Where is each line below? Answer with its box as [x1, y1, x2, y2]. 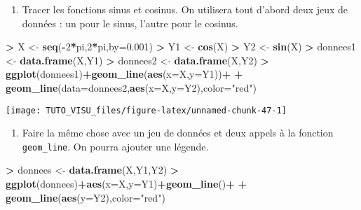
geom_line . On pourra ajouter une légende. [22, 139, 209, 153]
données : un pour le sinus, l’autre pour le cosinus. [22, 15, 238, 30]
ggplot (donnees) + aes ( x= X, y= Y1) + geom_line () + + [6, 176, 247, 191]
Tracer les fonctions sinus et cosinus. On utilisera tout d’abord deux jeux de [22, 2, 348, 16]
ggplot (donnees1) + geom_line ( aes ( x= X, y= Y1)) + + [6, 66, 243, 81]
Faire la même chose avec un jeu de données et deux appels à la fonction [22, 125, 334, 140]
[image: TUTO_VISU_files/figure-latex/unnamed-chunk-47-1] [6, 105, 287, 115]
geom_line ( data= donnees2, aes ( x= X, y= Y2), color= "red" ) [6, 80, 257, 94]
